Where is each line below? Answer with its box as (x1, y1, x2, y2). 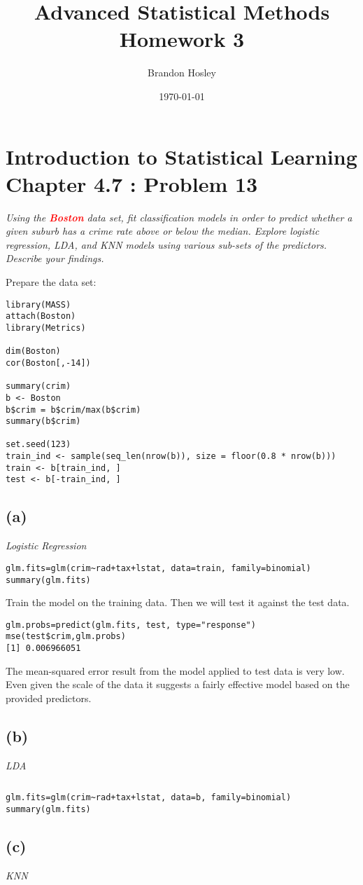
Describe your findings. (6, 251, 104, 266)
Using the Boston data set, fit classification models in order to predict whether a (6, 210, 353, 224)
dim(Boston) (6, 346, 61, 357)
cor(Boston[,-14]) (6, 357, 91, 368)
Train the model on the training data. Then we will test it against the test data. (6, 595, 350, 610)
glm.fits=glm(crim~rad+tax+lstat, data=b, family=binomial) (6, 793, 292, 803)
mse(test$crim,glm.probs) (6, 631, 126, 642)
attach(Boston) (6, 311, 76, 322)
